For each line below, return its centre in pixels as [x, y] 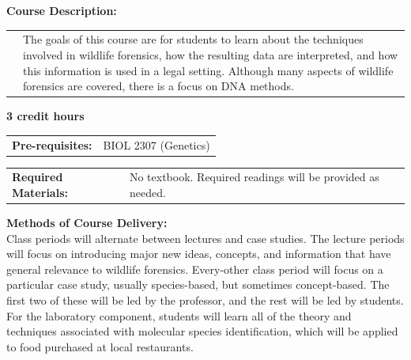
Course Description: [62, 10]
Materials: [40, 192]
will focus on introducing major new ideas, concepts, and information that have [199, 254]
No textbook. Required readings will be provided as [254, 177]
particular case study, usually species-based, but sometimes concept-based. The [198, 284]
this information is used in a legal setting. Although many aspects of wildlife [208, 70]
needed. [147, 192]
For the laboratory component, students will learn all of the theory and [179, 315]
